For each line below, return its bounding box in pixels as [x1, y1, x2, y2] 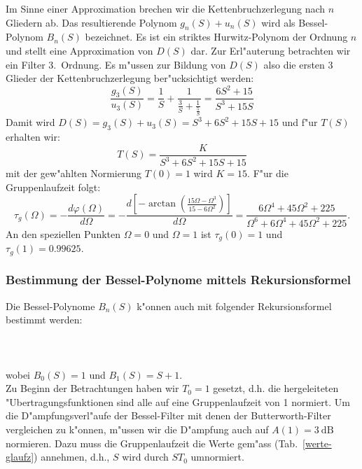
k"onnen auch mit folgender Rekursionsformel [137, 298, 332, 313]
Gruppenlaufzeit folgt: [6, 179, 101, 194]
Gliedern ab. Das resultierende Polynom [6, 15, 177, 29]
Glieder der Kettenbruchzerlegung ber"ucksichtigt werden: [6, 71, 254, 85]
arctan [148, 199, 176, 209]
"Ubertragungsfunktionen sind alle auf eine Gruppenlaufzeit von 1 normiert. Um [6, 394, 350, 409]
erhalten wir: [6, 129, 60, 144]
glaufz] [6, 449, 34, 464]
